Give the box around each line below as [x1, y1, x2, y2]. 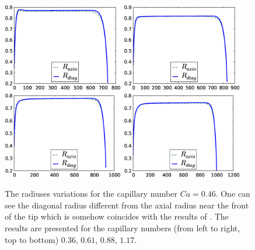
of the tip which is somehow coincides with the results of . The [5, 210, 229, 222]
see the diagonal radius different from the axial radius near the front [5, 198, 249, 211]
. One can [215, 187, 250, 200]
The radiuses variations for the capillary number [5, 187, 178, 200]
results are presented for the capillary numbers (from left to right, [5, 222, 240, 234]
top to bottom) [5, 233, 59, 245]
